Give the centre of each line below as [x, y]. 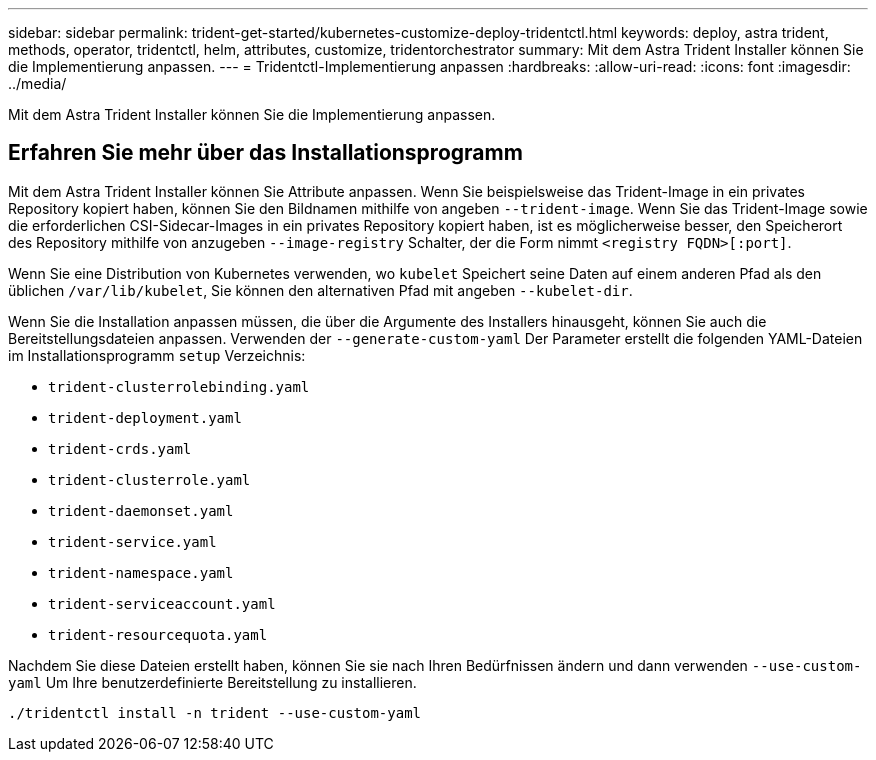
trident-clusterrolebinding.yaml [179, 386]
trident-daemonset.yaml [141, 510]
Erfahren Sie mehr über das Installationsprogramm [265, 153]
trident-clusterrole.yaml [149, 479]
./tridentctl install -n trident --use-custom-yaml [215, 712]
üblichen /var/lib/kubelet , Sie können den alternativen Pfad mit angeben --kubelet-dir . [320, 290]
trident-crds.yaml [120, 448]
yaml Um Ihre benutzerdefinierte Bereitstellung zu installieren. [212, 682]
